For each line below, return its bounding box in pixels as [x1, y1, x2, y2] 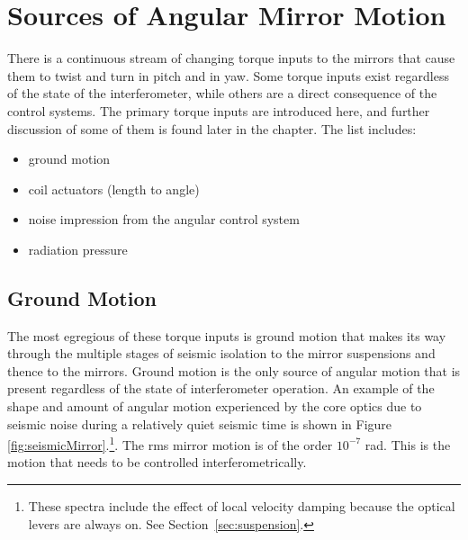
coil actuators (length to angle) [28, 179, 200, 198]
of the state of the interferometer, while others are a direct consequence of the [7, 84, 437, 103]
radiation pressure [28, 239, 128, 258]
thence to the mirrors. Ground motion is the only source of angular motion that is [7, 361, 461, 380]
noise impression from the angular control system [28, 210, 300, 229]
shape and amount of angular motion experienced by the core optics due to [7, 397, 422, 416]
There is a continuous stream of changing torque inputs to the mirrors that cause [7, 49, 455, 67]
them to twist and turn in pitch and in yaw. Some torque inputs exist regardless [7, 66, 449, 85]
